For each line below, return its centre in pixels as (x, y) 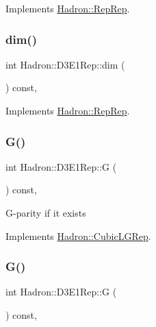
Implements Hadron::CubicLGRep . (78, 235)
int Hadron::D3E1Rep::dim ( (65, 64)
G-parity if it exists (46, 213)
